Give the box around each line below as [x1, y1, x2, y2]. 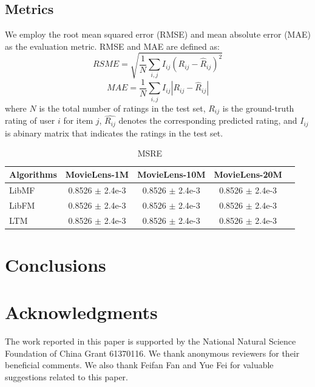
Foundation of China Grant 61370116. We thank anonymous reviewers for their [5, 346, 300, 359]
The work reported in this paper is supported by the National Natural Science [5, 335, 296, 348]
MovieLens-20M [214, 168, 282, 181]
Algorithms [9, 168, 57, 181]
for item [63, 114, 93, 127]
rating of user [5, 114, 55, 127]
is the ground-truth [222, 101, 294, 114]
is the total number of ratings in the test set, [39, 101, 206, 114]
